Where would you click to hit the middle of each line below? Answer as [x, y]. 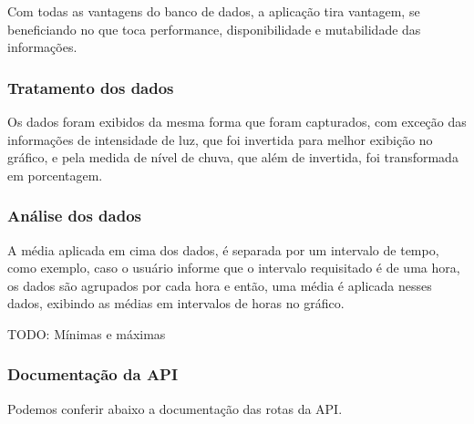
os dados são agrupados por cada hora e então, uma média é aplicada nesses [220, 285]
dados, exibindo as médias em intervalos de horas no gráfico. [176, 303]
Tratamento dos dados [91, 87]
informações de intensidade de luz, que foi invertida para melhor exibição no [220, 139]
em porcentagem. [55, 175]
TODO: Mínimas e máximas [87, 333]
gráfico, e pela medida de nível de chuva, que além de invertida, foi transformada [233, 157]
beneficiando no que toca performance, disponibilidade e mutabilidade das [214, 29]
